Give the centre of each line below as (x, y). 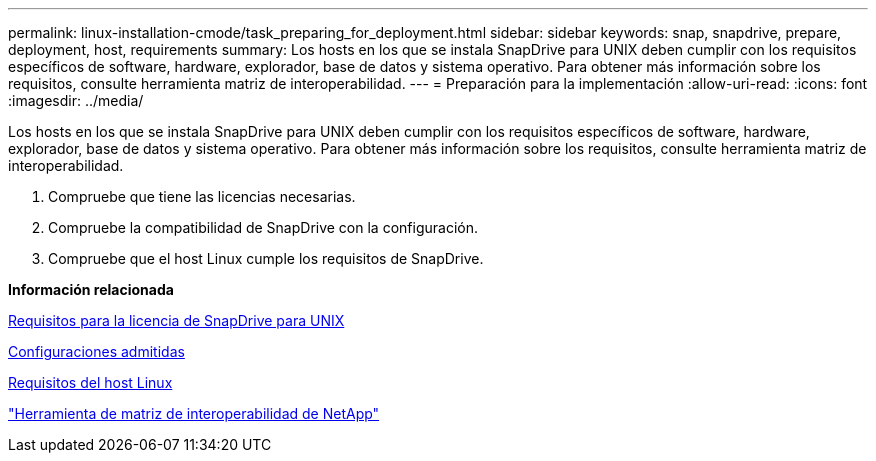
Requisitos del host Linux (90, 382)
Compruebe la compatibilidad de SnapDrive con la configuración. (263, 227)
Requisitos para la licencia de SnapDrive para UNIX (176, 320)
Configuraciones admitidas (96, 351)
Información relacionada (91, 289)
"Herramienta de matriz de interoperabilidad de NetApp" (194, 413)
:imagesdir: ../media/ (76, 100)
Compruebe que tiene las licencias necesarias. (202, 196)
